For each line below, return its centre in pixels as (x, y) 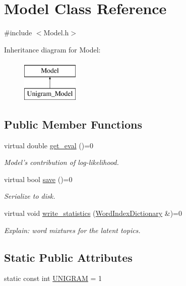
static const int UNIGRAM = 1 (53, 278)
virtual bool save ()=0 (38, 179)
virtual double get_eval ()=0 (49, 145)
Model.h (56, 33)
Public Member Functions (73, 124)
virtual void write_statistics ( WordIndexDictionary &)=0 (93, 213)
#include (18, 33)
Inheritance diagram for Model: (52, 49)
